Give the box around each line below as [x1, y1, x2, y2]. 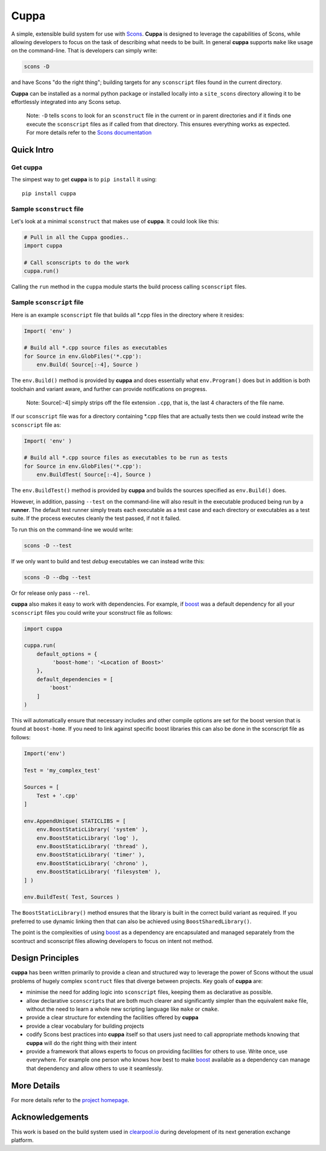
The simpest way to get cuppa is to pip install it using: [11, 176, 157, 183]
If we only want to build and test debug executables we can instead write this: [11, 557, 205, 565]
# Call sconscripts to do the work [24, 259, 129, 266]
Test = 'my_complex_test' [24, 767, 101, 774]
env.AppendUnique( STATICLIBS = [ [24, 817, 126, 825]
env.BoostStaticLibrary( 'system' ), [36, 826, 149, 833]
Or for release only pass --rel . [11, 589, 90, 597]
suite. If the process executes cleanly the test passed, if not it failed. [11, 514, 181, 522]
